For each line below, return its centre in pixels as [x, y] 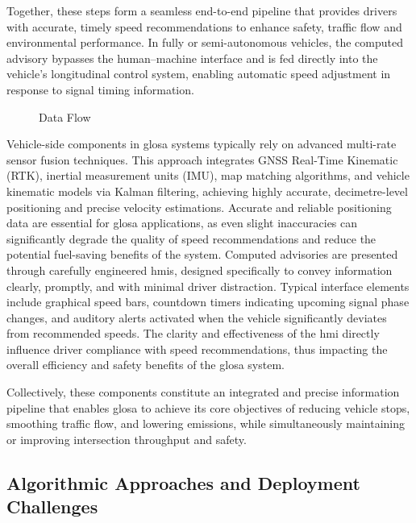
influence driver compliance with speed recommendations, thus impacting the [197, 349]
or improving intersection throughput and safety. [127, 439]
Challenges [52, 506]
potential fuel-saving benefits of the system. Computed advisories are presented [202, 254]
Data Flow [65, 116]
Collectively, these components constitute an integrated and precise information [203, 392]
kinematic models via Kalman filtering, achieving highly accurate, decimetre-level [207, 191]
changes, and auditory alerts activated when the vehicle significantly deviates [197, 317]
